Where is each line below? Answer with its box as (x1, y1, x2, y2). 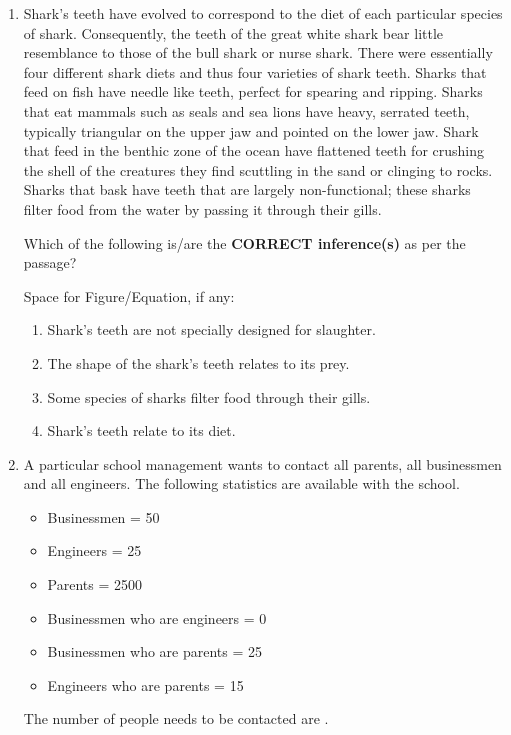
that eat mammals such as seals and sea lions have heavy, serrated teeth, (23, 100, 470, 121)
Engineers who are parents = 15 (47, 674, 244, 695)
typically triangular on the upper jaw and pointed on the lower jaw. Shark (23, 120, 479, 141)
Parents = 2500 (47, 574, 143, 595)
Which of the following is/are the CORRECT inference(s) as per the (23, 232, 466, 253)
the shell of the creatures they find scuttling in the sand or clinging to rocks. (23, 159, 493, 180)
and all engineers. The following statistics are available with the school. (23, 473, 460, 494)
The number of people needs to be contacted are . (23, 708, 329, 729)
